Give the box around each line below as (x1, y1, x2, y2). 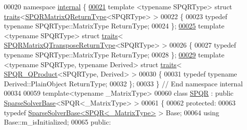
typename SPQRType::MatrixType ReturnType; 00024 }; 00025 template (4, 21, 225, 31)
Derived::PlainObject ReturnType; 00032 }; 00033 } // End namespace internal (4, 78, 243, 88)
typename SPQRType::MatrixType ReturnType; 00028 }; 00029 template (4, 49, 225, 59)
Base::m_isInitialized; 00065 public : (4, 117, 111, 127)
